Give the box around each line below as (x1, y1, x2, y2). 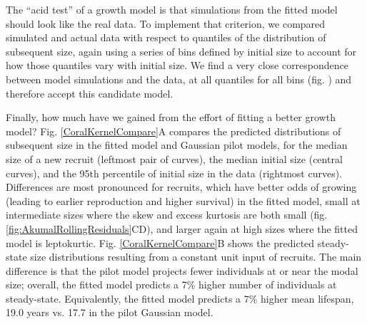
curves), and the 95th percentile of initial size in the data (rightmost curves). (6, 165, 343, 180)
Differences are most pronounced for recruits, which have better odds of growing (6, 179, 357, 194)
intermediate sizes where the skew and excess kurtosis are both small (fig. (6, 207, 328, 222)
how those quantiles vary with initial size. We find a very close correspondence (6, 58, 349, 73)
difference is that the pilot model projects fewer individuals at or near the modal (6, 263, 358, 278)
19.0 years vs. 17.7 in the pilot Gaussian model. (6, 305, 213, 320)
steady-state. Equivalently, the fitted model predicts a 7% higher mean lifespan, (6, 291, 354, 305)
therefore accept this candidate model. (6, 85, 174, 100)
